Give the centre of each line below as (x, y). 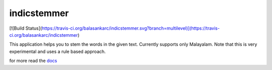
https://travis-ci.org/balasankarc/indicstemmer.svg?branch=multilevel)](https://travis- (131, 28)
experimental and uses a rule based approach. (57, 51)
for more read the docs (33, 61)
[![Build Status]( (26, 28)
